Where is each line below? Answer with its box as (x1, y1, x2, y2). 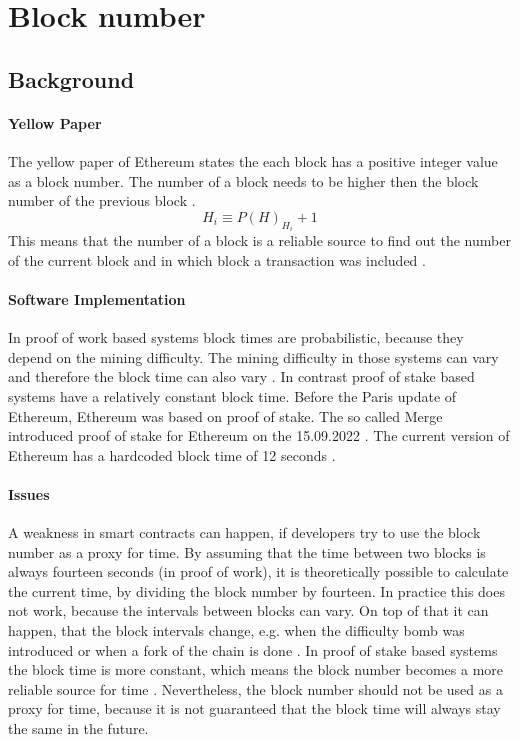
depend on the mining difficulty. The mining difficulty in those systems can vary (8, 346, 499, 367)
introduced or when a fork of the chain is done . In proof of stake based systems (8, 639, 498, 660)
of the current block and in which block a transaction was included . (8, 249, 426, 270)
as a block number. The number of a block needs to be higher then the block (8, 170, 479, 191)
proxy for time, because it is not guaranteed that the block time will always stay (8, 698, 501, 719)
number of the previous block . (8, 190, 196, 211)
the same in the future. (8, 718, 149, 739)
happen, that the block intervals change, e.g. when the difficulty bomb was (8, 620, 465, 641)
